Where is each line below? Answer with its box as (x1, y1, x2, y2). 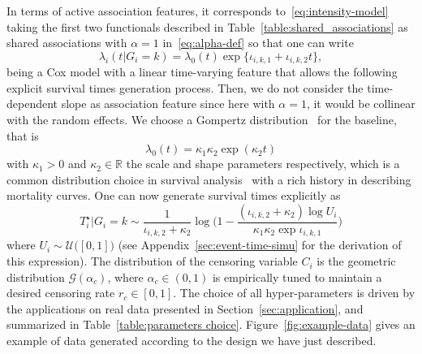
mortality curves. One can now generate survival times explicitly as (6, 187, 341, 204)
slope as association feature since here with (61, 95, 275, 112)
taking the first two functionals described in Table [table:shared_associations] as (6, 18, 408, 35)
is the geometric (316, 253, 396, 270)
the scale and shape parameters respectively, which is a (126, 155, 400, 172)
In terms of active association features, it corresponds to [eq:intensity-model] (6, 2, 389, 19)
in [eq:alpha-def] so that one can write (162, 34, 354, 51)
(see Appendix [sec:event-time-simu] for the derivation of (118, 236, 402, 253)
